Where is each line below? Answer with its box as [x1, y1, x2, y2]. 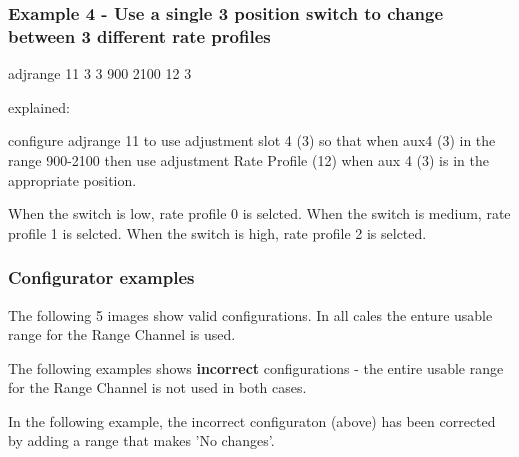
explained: [8, 96, 70, 117]
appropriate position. [8, 169, 137, 190]
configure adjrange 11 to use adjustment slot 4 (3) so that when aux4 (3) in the [8, 130, 496, 151]
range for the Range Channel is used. [8, 324, 236, 345]
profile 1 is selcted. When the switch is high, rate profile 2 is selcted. [8, 222, 427, 243]
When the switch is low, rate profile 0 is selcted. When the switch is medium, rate [8, 203, 511, 224]
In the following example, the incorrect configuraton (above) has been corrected [8, 410, 496, 431]
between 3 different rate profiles [8, 23, 271, 48]
